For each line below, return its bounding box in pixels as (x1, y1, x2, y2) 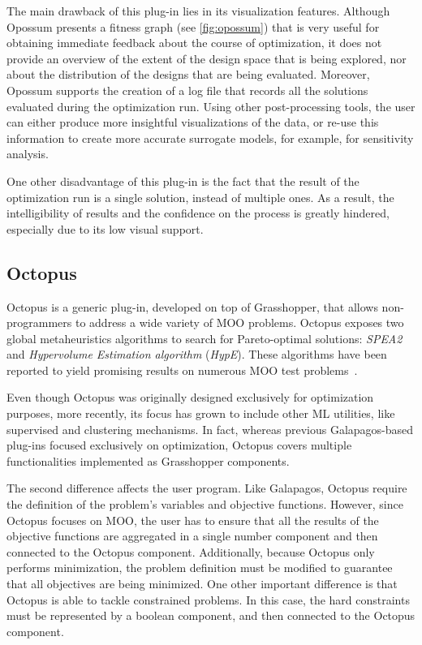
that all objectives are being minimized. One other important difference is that (6, 575, 398, 592)
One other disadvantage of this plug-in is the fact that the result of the (6, 172, 360, 189)
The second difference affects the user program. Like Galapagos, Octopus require (6, 479, 407, 497)
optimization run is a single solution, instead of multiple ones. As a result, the (6, 188, 394, 205)
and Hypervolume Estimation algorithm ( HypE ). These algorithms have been (6, 346, 387, 363)
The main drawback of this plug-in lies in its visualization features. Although (6, 2, 390, 19)
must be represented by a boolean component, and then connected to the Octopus (6, 607, 416, 624)
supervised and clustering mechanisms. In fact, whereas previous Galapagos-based (6, 420, 414, 437)
